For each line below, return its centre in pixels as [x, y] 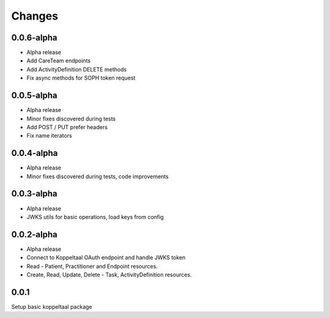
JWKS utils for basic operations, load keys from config [95, 216]
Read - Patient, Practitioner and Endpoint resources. [92, 266]
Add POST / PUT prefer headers [67, 127]
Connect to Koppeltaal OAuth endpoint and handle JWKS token [106, 257]
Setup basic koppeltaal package [52, 306]
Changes [35, 16]
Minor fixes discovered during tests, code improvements [98, 176]
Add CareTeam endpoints [59, 61]
